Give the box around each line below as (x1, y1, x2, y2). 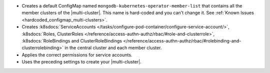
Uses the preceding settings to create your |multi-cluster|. (21, 59, 142, 65)
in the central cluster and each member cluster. (64, 45, 162, 51)
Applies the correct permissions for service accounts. (21, 51, 132, 57)
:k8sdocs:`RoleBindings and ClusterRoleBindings (21, 37, 122, 43)
